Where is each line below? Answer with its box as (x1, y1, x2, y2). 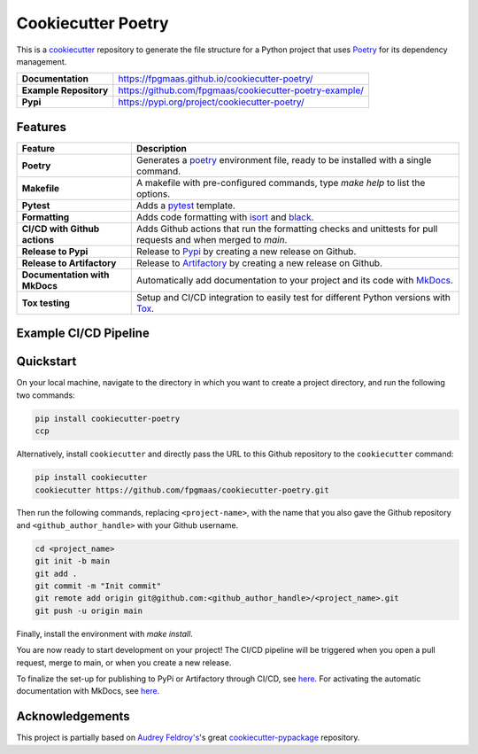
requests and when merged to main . (135, 233, 288, 245)
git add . (35, 568, 78, 579)
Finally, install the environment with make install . (16, 628, 194, 639)
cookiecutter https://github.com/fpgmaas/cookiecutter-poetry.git (35, 485, 329, 495)
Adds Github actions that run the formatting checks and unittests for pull (135, 222, 438, 235)
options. (135, 187, 171, 199)
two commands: (16, 390, 75, 400)
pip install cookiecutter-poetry (35, 413, 181, 424)
